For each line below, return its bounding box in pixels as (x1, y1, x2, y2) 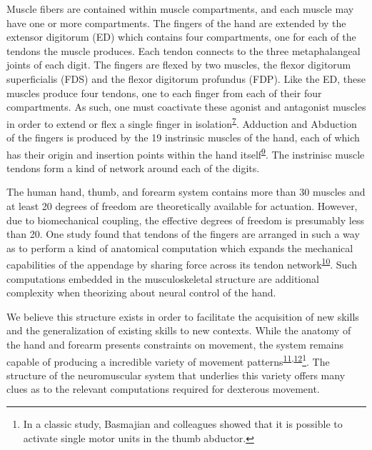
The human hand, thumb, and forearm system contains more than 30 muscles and (6, 184, 366, 199)
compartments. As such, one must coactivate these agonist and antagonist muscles (6, 99, 366, 114)
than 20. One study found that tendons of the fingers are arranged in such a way (6, 226, 360, 241)
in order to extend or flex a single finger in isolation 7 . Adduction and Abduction (6, 114, 357, 131)
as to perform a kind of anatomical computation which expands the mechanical (6, 240, 353, 255)
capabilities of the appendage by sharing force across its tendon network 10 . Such (6, 255, 357, 272)
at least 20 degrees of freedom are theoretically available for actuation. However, (6, 199, 358, 214)
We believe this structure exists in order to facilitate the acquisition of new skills (6, 309, 359, 324)
